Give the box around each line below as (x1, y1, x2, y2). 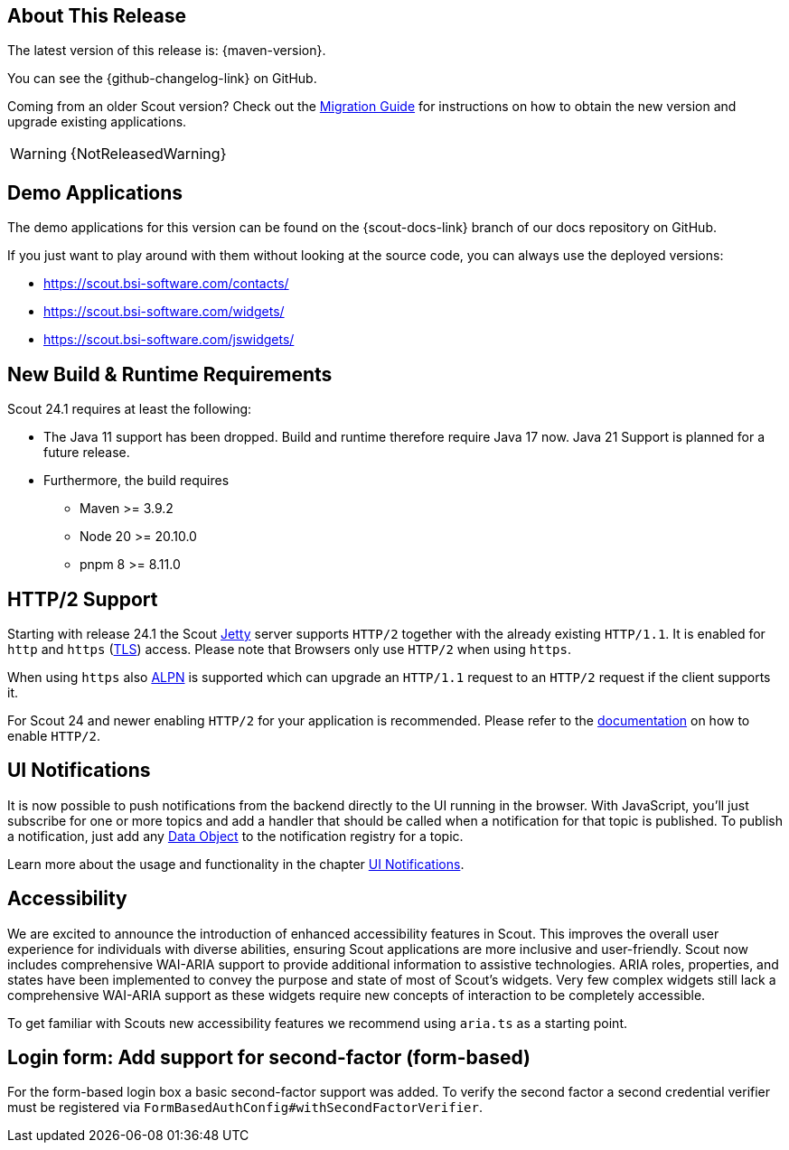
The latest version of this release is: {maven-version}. (7, 42, 326, 59)
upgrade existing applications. (7, 114, 187, 130)
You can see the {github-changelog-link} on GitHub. (7, 70, 317, 87)
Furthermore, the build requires (43, 472, 230, 489)
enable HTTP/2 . (7, 727, 100, 743)
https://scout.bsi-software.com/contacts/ (43, 276, 289, 292)
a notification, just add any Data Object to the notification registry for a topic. (7, 827, 464, 844)
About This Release (7, 5, 186, 27)
